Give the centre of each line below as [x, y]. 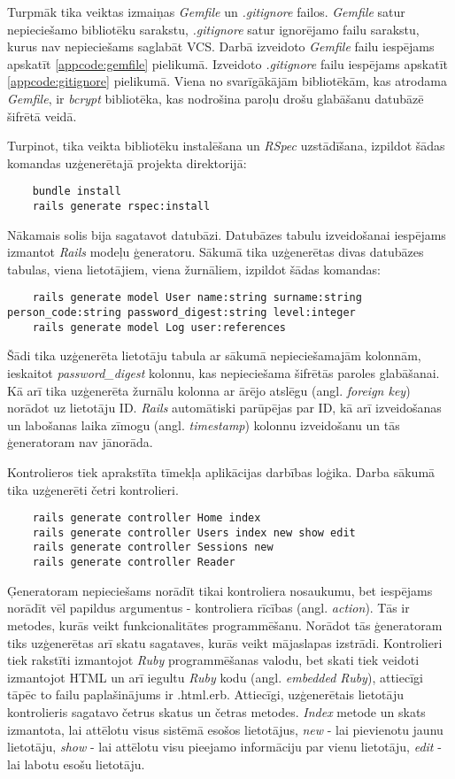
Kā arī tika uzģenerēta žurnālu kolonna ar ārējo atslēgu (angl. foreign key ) [209, 390]
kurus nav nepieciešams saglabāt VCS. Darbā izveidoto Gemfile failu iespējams [221, 46]
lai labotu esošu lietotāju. [76, 764]
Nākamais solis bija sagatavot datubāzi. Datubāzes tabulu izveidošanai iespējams [227, 234]
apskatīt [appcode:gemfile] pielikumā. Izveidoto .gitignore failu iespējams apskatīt [228, 63]
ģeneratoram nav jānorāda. [80, 442]
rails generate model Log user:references [159, 327]
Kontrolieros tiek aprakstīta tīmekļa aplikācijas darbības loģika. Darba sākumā [221, 471]
